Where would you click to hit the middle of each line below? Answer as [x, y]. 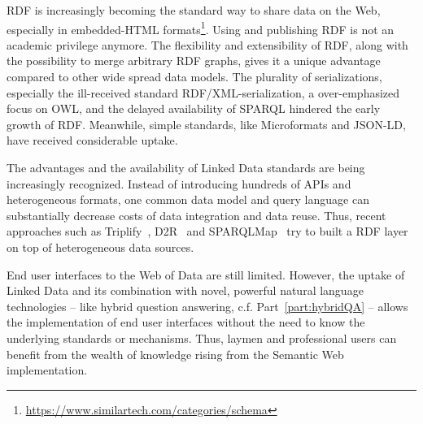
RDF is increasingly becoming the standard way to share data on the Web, [194, 10]
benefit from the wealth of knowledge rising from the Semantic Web [175, 354]
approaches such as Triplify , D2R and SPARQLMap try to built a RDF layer [207, 231]
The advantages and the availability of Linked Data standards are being [186, 167]
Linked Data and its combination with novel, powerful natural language [185, 290]
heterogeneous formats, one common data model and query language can [188, 199]
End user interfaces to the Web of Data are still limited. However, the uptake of [206, 274]
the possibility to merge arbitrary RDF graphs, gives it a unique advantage [194, 61]
